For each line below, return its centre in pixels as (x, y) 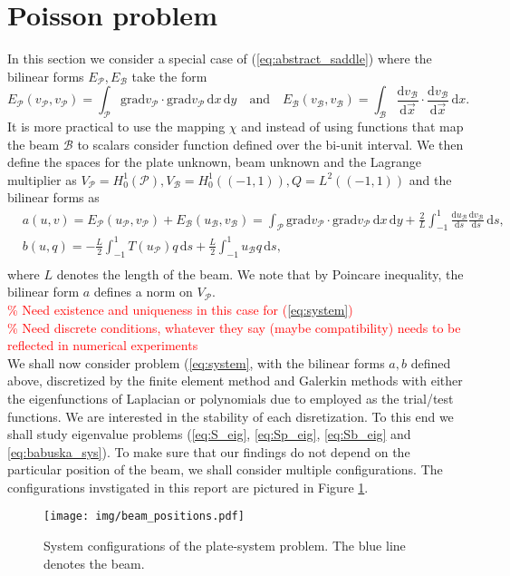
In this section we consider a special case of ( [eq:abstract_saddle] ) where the (220, 59)
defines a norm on (143, 292)
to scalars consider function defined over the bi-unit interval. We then (270, 144)
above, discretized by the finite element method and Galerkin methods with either (235, 381)
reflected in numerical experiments (103, 345)
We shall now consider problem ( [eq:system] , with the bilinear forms (196, 362)
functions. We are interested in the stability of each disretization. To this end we (231, 416)
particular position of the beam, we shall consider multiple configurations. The (225, 469)
